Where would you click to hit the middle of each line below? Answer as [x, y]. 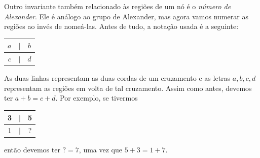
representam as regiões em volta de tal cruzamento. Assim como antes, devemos [128, 88]
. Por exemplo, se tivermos [97, 98]
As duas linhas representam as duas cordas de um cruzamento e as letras [117, 78]
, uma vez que [101, 150]
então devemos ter [32, 150]
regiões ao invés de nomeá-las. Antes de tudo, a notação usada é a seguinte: [121, 26]
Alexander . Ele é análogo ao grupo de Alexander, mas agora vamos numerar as [126, 16]
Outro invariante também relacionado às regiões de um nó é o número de [118, 6]
